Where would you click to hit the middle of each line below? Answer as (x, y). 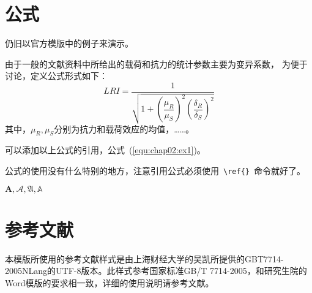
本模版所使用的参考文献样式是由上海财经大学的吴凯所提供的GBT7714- (144, 258)
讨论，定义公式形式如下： (56, 76)
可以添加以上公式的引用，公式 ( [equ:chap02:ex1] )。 (105, 150)
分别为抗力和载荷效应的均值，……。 (124, 128)
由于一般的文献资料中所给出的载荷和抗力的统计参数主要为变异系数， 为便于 (156, 63)
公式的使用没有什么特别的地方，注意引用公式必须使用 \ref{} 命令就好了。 (155, 170)
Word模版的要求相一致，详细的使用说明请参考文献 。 (110, 282)
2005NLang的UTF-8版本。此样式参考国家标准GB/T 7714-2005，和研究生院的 (156, 271)
